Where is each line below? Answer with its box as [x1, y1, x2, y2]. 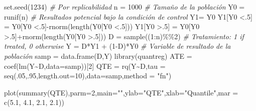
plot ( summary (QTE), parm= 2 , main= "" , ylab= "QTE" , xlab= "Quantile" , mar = [4, 87, 238, 97]
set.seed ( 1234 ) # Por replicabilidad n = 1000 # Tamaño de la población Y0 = [4, 2, 245, 12]
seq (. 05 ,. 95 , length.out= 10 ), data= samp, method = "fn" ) [4, 70, 172, 81]
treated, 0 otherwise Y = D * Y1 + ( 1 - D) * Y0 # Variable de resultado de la [4, 41, 231, 51]
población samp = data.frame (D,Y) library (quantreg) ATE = [4, 50, 192, 61]
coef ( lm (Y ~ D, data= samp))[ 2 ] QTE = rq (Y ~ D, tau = [4, 60, 166, 71]
